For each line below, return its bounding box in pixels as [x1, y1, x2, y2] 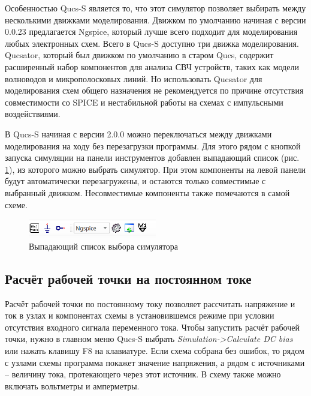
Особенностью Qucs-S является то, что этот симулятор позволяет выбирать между [5, 2, 306, 14]
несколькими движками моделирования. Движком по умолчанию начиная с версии [5, 13, 306, 26]
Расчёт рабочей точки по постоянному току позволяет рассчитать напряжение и [5, 297, 295, 310]
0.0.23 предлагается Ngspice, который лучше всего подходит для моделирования [5, 25, 298, 38]
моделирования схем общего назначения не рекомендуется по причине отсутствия [5, 84, 304, 97]
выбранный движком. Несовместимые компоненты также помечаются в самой [5, 186, 290, 199]
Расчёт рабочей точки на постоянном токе [5, 269, 252, 287]
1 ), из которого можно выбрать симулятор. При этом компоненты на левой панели [5, 163, 306, 175]
